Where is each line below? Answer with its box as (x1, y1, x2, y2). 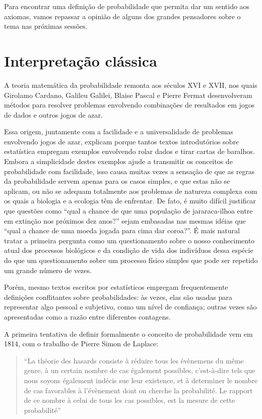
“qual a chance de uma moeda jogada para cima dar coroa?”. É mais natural (4, 225, 240, 236)
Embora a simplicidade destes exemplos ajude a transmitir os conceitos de (4, 156, 233, 167)
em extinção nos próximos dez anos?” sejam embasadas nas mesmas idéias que (4, 215, 246, 226)
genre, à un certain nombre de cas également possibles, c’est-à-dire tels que (24, 365, 255, 376)
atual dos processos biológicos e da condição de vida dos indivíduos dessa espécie (4, 245, 253, 255)
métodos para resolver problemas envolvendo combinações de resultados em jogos (4, 99, 255, 110)
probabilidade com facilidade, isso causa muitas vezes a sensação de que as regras (4, 166, 255, 176)
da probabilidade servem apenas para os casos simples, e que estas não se (4, 176, 230, 186)
